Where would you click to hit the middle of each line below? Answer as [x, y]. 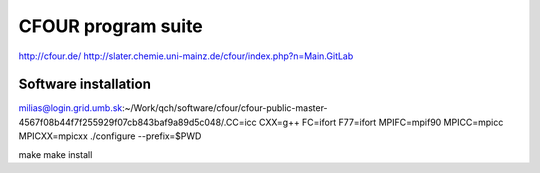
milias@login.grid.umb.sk [70, 108]
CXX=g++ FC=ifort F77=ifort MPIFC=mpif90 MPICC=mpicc [381, 122]
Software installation [85, 84]
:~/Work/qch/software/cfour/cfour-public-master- [225, 108]
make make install [55, 154]
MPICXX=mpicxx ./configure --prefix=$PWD [110, 136]
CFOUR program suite [111, 26]
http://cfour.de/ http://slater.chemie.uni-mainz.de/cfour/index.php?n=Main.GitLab [186, 56]
